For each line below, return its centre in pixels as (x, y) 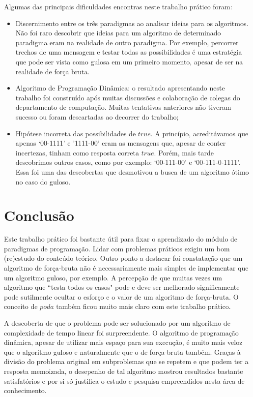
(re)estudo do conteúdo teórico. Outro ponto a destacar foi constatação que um (123, 258)
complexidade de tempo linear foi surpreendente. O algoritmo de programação (121, 332)
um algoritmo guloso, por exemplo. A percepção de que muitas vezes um (113, 277)
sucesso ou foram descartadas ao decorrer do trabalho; (97, 116)
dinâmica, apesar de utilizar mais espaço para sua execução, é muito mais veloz (123, 342)
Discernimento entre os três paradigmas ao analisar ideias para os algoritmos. (132, 23)
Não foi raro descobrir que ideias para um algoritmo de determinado (118, 33)
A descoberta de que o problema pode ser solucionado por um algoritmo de (117, 322)
